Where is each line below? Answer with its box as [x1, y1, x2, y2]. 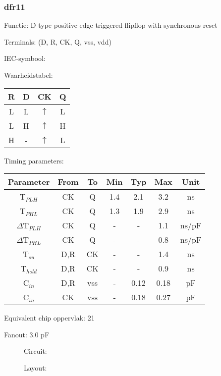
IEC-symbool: [4, 53, 46, 63]
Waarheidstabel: [4, 70, 53, 80]
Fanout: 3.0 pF [4, 329, 50, 339]
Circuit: [24, 346, 47, 356]
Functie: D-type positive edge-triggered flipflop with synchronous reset [4, 20, 218, 30]
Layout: [24, 362, 47, 373]
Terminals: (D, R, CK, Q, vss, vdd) [4, 36, 111, 47]
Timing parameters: [4, 155, 64, 165]
